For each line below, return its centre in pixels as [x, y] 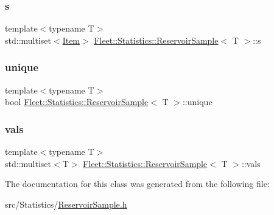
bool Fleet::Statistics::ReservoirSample [77, 102]
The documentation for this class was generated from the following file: [137, 184]
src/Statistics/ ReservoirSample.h [66, 204]
